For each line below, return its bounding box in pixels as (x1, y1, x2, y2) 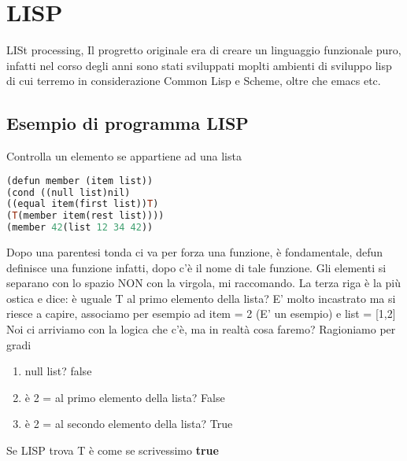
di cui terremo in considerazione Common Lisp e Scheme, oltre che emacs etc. (6, 72, 381, 89)
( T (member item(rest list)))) (6, 210, 165, 222)
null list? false (24, 363, 92, 379)
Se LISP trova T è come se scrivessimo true (6, 442, 219, 459)
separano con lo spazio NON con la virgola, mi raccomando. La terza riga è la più (6, 275, 401, 291)
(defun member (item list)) (6, 175, 154, 186)
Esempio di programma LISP (6, 111, 249, 135)
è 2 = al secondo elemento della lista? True (24, 415, 233, 432)
